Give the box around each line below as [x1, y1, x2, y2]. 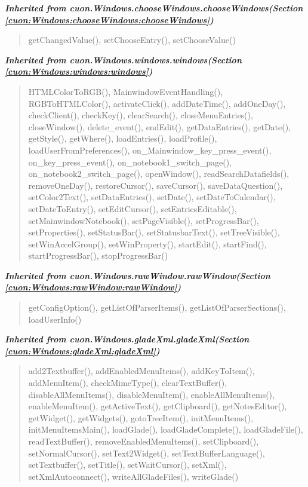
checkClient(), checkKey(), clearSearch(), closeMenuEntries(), [28, 109, 253, 121]
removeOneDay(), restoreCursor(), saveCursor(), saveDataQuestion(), [28, 179, 283, 191]
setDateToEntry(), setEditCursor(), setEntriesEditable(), [28, 202, 237, 215]
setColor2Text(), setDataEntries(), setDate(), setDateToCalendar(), [28, 191, 276, 203]
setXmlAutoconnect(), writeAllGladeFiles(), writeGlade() [28, 470, 239, 482]
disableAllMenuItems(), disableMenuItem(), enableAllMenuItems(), [28, 388, 275, 400]
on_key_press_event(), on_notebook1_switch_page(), [28, 155, 232, 168]
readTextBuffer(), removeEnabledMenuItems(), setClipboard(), [28, 435, 259, 447]
